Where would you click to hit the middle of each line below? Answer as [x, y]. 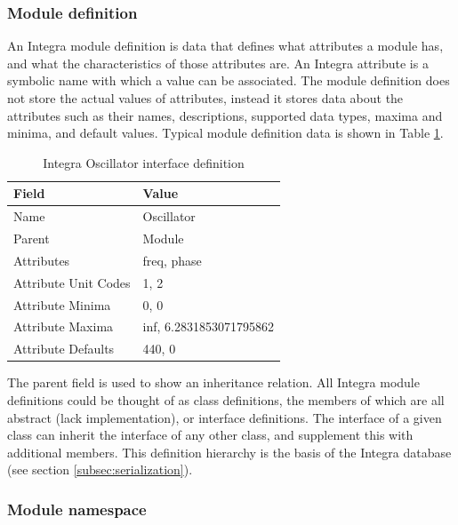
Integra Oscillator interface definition [144, 162]
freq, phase [172, 260]
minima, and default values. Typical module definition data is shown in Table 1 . [225, 133]
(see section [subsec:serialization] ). [100, 469]
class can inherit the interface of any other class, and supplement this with [210, 435]
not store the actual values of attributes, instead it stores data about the [205, 98]
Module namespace [77, 509]
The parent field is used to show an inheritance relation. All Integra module [213, 382]
